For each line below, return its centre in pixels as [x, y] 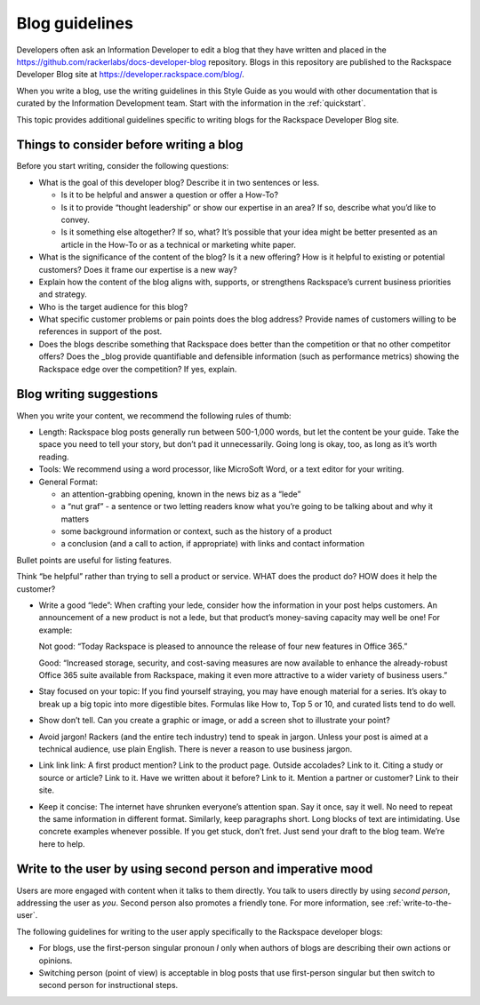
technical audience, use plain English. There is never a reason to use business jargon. [196, 749]
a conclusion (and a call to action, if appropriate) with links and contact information [212, 544]
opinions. [56, 961]
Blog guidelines [75, 23]
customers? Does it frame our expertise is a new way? [138, 269]
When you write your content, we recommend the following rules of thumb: [154, 415]
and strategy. [63, 294]
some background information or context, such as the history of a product [196, 531]
